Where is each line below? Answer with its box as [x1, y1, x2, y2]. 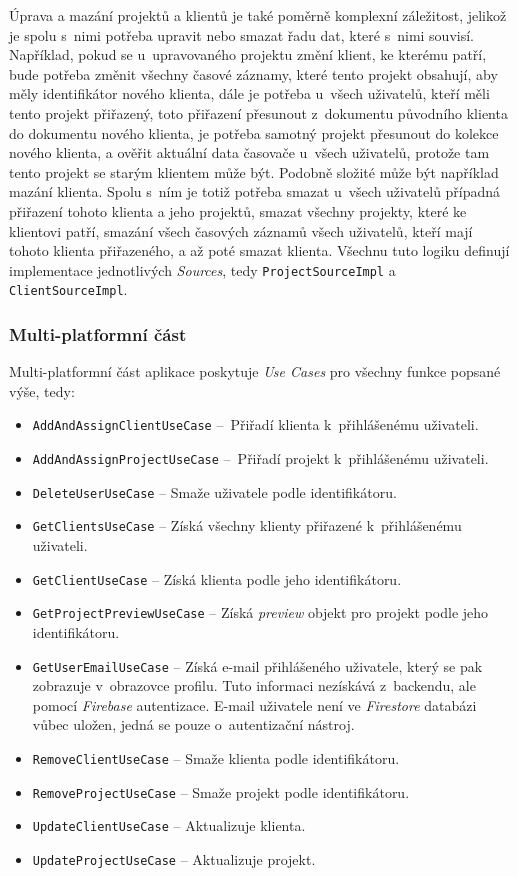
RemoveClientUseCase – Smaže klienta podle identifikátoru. [32, 748, 400, 768]
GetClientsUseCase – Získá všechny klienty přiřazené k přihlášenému [32, 515, 462, 536]
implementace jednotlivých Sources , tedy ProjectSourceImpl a [9, 259, 396, 280]
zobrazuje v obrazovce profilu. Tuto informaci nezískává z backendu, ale [32, 675, 476, 696]
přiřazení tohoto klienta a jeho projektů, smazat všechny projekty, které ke [9, 200, 467, 221]
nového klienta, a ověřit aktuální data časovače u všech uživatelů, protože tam [9, 142, 490, 163]
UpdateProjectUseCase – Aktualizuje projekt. [32, 848, 316, 869]
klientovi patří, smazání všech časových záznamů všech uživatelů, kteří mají [9, 220, 473, 241]
